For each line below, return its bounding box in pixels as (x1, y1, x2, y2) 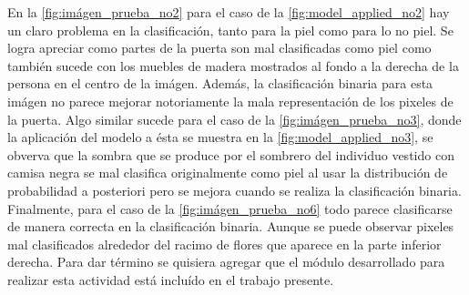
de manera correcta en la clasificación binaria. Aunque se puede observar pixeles (7, 217, 454, 236)
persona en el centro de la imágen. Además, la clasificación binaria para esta (7, 74, 433, 93)
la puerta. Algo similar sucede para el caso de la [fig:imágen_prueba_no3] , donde (7, 109, 462, 128)
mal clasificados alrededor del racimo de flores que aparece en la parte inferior (7, 234, 442, 253)
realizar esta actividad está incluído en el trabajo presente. (7, 270, 334, 289)
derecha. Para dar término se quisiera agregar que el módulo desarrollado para (7, 252, 445, 271)
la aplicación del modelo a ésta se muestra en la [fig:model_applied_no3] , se (7, 127, 433, 147)
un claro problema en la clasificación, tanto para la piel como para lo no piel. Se (7, 20, 454, 39)
